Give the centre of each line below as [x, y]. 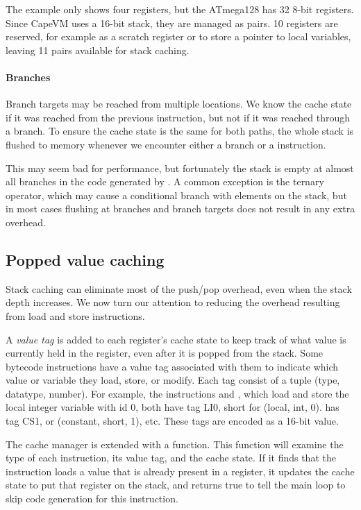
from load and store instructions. [75, 315]
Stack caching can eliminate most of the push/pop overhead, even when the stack [179, 288]
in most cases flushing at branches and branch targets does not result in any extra [180, 209]
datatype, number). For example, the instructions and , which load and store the [177, 393]
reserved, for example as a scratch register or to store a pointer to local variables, [178, 36]
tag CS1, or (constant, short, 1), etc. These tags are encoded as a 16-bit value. [172, 421]
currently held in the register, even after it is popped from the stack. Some [165, 353]
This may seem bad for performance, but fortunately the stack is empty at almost [180, 168]
